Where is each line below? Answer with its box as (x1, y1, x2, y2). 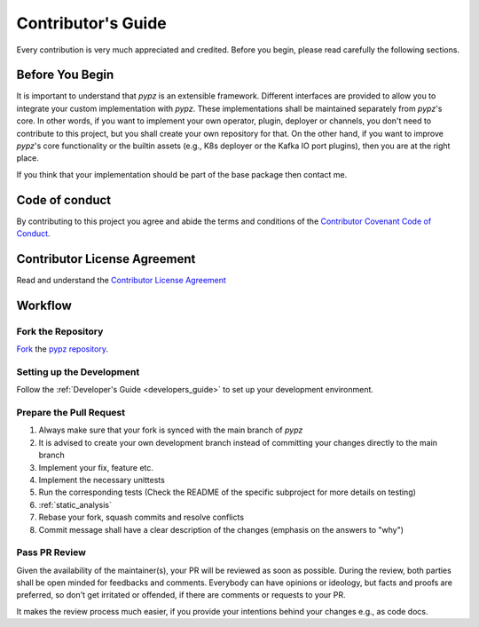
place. (16, 153, 40, 163)
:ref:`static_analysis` (38, 499, 113, 510)
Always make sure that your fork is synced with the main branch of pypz (38, 425, 303, 435)
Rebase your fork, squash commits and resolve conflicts (38, 512, 244, 523)
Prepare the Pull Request (16, 407, 126, 419)
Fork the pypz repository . (16, 344, 108, 354)
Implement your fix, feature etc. (38, 462, 154, 472)
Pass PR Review (16, 546, 86, 559)
